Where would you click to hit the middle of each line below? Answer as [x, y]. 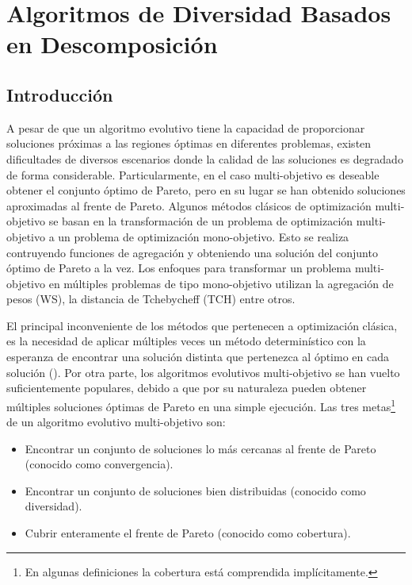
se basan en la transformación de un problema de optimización [201, 221]
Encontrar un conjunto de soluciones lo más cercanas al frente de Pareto [200, 448]
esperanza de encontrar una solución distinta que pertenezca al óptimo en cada [198, 357]
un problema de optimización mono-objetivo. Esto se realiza [204, 236]
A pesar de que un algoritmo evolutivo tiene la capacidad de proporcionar [186, 127]
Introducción [60, 94]
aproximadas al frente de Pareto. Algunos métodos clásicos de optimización [189, 205]
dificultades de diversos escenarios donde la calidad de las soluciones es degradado [205, 158]
